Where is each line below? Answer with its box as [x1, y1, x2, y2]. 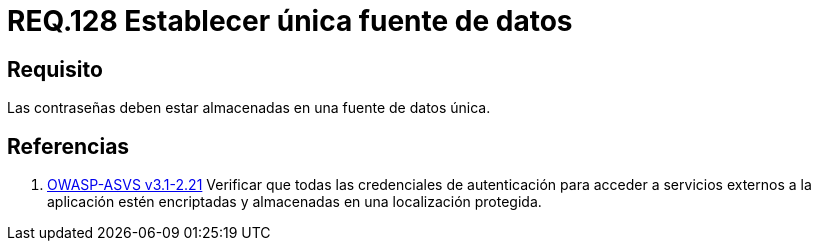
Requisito [7, 56, 103, 82]
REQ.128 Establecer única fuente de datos [7, 4, 573, 38]
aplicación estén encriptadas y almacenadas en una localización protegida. [47, 193, 542, 211]
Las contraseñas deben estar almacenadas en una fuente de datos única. [7, 99, 491, 117]
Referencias [7, 133, 130, 159]
